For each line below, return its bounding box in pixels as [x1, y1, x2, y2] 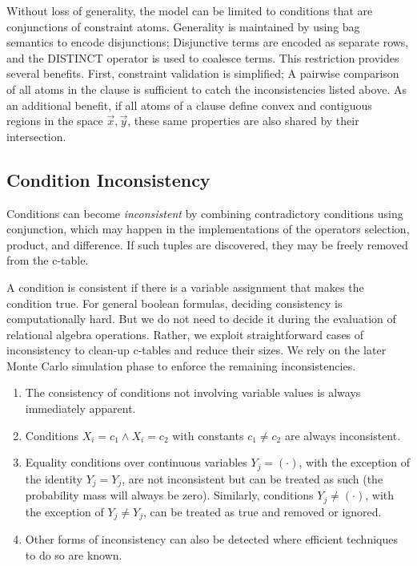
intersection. [6, 127, 66, 144]
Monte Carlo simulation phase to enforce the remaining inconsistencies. [6, 357, 356, 374]
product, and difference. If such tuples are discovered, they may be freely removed [6, 236, 408, 253]
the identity [25, 470, 82, 487]
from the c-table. [6, 252, 89, 269]
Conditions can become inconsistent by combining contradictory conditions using [6, 204, 403, 221]
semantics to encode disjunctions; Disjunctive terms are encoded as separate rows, [6, 34, 409, 51]
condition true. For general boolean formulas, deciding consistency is [6, 294, 343, 311]
